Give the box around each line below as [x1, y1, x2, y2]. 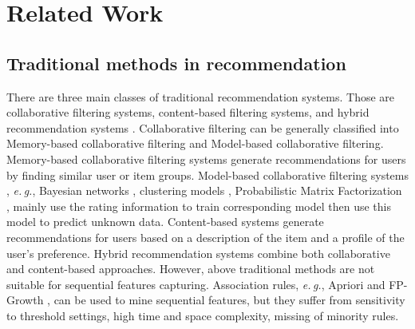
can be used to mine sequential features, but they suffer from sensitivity [53, 291, 405, 308]
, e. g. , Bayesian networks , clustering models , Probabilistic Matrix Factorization [6, 182, 402, 199]
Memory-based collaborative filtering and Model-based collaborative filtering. [6, 135, 384, 152]
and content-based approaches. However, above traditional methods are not [6, 260, 375, 277]
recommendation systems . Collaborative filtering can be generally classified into [6, 119, 399, 136]
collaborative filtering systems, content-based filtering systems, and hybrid [6, 104, 370, 121]
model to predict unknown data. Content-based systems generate [6, 213, 324, 230]
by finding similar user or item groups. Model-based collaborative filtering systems [6, 166, 409, 183]
